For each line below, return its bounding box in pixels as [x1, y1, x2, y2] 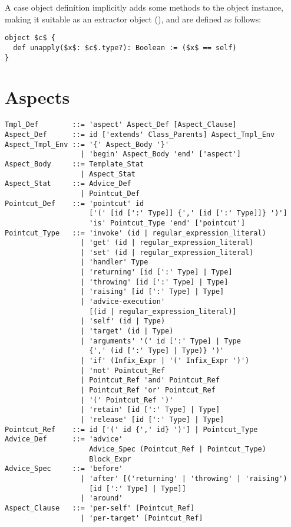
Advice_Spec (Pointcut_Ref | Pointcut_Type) [89, 444, 266, 453]
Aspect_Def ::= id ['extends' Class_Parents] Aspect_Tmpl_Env [5, 130, 275, 139]
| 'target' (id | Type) [80, 327, 174, 336]
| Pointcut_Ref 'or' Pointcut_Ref [80, 386, 216, 394]
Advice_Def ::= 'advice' [5, 435, 123, 444]
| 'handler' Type [80, 258, 148, 267]
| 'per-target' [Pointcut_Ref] [80, 513, 203, 522]
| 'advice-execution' [80, 297, 166, 306]
